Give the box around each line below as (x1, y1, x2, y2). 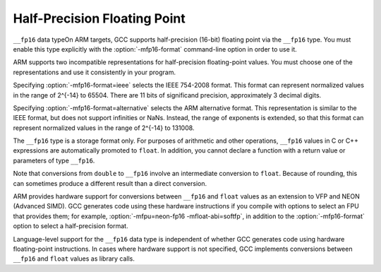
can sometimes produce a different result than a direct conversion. (13, 179, 207, 187)
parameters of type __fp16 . (13, 156, 95, 165)
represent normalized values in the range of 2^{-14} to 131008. (13, 124, 195, 132)
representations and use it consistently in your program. (13, 68, 176, 76)
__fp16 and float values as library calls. (13, 254, 135, 263)
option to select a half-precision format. (13, 222, 128, 230)
